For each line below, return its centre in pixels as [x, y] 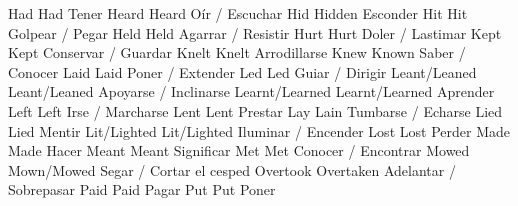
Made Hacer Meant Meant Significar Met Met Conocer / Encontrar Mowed [239, 150]
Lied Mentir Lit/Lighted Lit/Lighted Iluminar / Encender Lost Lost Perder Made [259, 130]
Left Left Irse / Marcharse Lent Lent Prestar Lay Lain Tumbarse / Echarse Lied [255, 110]
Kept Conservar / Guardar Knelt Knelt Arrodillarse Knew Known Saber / [237, 52]
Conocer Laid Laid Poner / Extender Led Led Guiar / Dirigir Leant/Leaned [242, 71]
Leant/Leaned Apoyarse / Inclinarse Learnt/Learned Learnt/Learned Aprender [251, 91]
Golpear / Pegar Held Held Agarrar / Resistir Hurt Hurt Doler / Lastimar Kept [255, 32]
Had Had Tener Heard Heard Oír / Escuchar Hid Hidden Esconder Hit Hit [238, 13]
